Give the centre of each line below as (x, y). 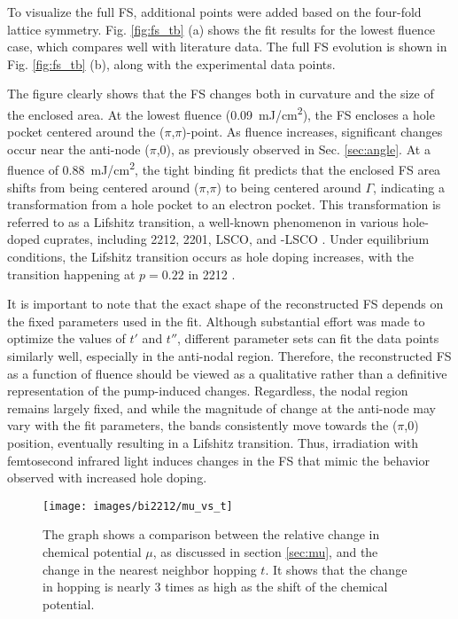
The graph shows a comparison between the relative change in (211, 534)
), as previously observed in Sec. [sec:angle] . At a (298, 149)
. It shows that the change (336, 569)
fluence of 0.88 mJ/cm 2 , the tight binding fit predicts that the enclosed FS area (224, 168)
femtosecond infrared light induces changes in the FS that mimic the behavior (218, 460)
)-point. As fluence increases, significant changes (312, 132)
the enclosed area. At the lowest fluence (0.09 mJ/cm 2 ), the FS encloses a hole (221, 113)
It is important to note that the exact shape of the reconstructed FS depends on (225, 304)
